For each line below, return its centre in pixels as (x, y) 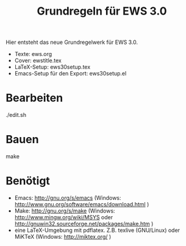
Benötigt (28, 181)
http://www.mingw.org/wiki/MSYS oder (64, 217)
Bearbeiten (34, 98)
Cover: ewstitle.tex (38, 61)
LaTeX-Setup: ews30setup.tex (52, 67)
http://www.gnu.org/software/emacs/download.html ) (82, 204)
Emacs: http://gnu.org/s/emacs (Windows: (68, 198)
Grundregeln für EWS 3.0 (102, 11)
